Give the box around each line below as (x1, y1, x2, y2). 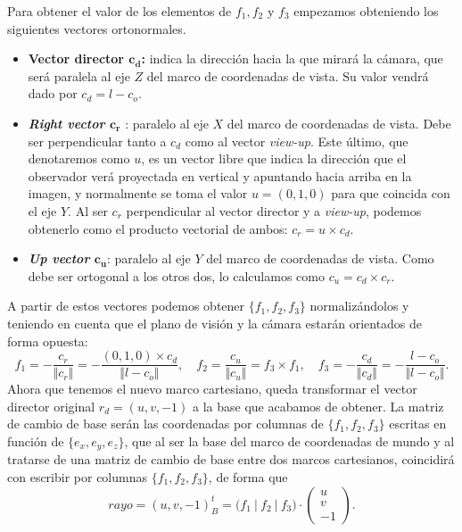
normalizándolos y (309, 296, 409, 315)
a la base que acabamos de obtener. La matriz (193, 396, 444, 415)
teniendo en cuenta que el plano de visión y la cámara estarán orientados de (7, 313, 423, 332)
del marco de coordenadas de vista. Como (206, 249, 434, 268)
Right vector (28, 113, 105, 132)
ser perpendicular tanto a (28, 131, 167, 150)
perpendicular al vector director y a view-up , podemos (126, 201, 422, 220)
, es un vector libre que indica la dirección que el (141, 149, 407, 168)
